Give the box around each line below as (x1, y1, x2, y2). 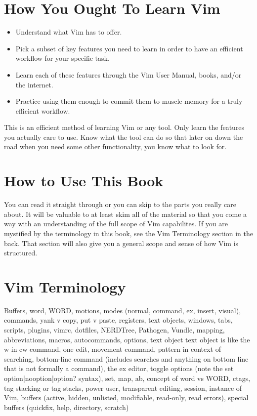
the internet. (15, 79, 53, 89)
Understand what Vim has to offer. (15, 27, 122, 37)
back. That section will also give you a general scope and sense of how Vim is (4, 238, 239, 248)
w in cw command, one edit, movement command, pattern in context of (4, 344, 221, 354)
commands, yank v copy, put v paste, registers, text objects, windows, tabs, (4, 315, 233, 325)
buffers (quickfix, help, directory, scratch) (4, 402, 129, 412)
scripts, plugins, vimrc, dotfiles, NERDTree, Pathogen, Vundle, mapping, (4, 325, 225, 335)
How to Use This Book (4, 170, 164, 191)
